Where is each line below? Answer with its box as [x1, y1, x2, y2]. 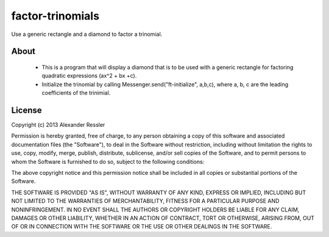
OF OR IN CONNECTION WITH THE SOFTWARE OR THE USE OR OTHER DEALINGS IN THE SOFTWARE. [11, 223, 272, 230]
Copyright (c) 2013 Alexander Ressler [11, 121, 105, 129]
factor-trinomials [11, 9, 100, 23]
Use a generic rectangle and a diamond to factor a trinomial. [11, 30, 163, 38]
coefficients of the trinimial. [41, 89, 111, 97]
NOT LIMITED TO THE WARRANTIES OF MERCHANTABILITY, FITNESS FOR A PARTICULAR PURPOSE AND [11, 197, 280, 205]
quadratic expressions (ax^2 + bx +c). [41, 72, 137, 79]
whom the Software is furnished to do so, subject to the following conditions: [11, 158, 205, 165]
